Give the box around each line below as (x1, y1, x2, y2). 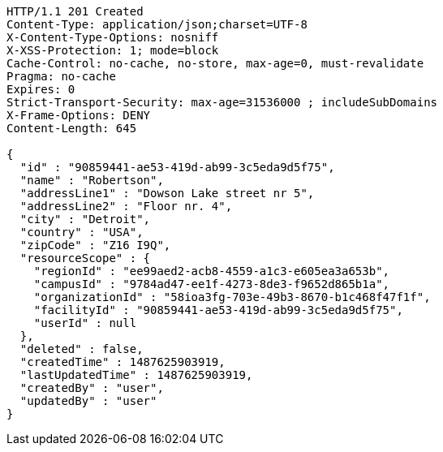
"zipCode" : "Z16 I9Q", (19, 239, 171, 252)
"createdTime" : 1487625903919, (19, 355, 226, 368)
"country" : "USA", (19, 226, 144, 239)
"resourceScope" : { (19, 252, 151, 265)
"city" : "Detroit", (19, 213, 151, 226)
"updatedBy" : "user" (19, 394, 157, 407)
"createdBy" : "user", (19, 381, 164, 394)
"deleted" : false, (19, 342, 144, 355)
